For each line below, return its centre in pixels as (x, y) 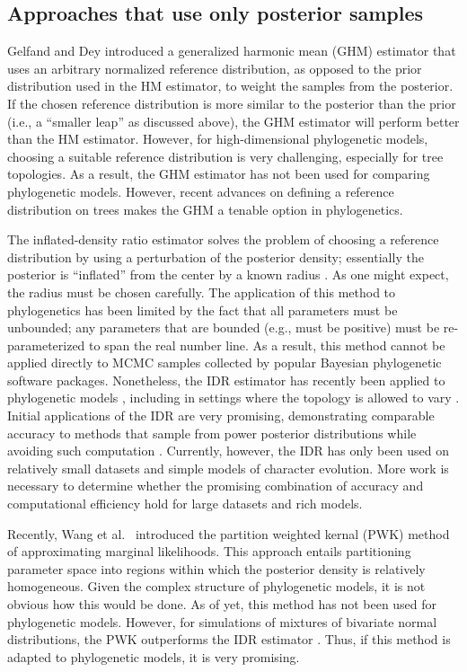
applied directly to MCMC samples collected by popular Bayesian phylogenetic (225, 363)
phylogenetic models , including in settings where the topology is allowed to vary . (233, 398)
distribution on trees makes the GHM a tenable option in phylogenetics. (205, 209)
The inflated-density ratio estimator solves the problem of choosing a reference (223, 239)
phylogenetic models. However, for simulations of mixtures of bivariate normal (222, 621)
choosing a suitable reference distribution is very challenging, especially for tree (225, 156)
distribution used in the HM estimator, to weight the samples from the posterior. (230, 86)
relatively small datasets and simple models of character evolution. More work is (228, 468)
